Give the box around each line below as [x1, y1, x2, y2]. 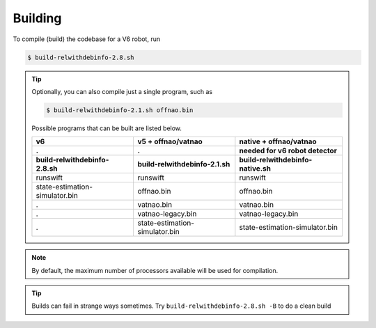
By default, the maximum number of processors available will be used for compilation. [31, 266, 279, 274]
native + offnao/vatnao [239, 136, 317, 146]
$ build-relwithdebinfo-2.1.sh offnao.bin [46, 106, 194, 114]
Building [13, 10, 62, 26]
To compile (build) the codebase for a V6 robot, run [13, 35, 160, 43]
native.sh [239, 164, 272, 173]
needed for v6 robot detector [239, 146, 337, 156]
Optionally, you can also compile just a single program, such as [31, 87, 212, 95]
